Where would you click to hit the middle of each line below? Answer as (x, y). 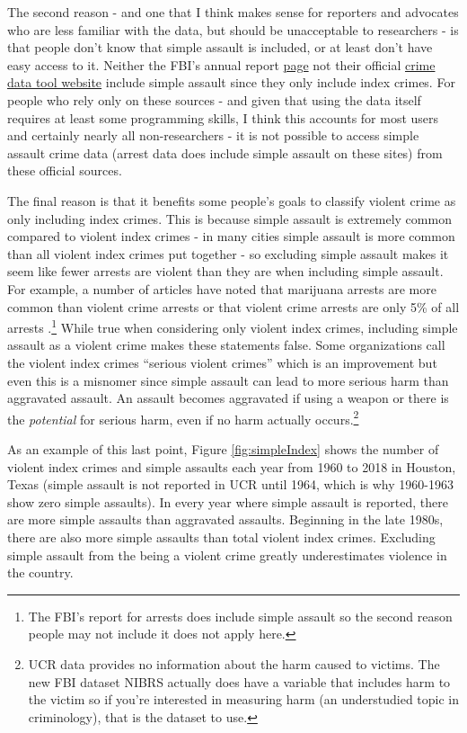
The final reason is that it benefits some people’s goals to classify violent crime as (232, 200)
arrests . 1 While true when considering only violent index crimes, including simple (233, 326)
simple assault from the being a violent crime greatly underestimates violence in (227, 554)
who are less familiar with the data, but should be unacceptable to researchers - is (233, 29)
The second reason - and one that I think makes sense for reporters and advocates (233, 12)
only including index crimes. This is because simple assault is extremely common (229, 218)
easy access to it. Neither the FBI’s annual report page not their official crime (221, 64)
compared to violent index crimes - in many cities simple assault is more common (231, 236)
